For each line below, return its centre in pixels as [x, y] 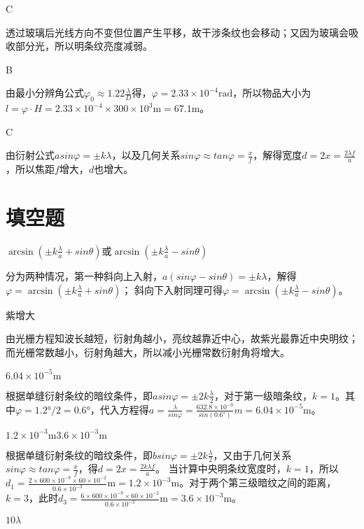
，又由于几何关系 [252, 454]
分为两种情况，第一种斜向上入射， [84, 275]
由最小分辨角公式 [45, 93]
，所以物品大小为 [272, 93]
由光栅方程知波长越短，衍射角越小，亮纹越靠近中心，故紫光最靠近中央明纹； [182, 338]
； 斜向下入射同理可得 [172, 289]
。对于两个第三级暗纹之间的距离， [258, 482]
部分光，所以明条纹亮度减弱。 [84, 46]
